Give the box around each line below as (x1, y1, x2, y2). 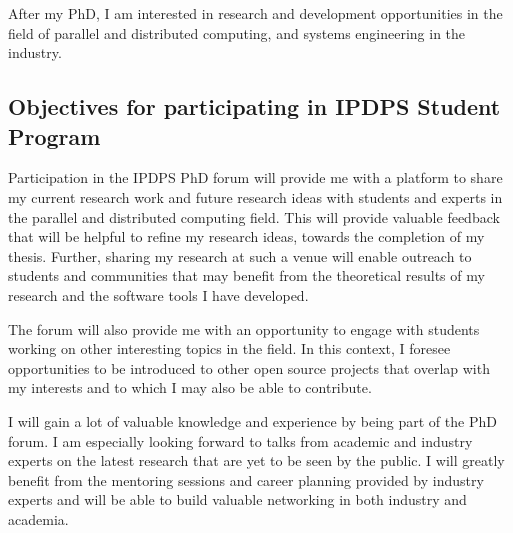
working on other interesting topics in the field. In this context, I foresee (8, 338, 451, 359)
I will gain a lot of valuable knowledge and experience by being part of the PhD (8, 410, 497, 431)
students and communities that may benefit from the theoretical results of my (8, 265, 485, 286)
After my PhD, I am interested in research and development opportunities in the (8, 3, 503, 23)
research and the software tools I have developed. (8, 284, 309, 305)
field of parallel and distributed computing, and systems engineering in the (8, 22, 466, 43)
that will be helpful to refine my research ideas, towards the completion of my (8, 226, 485, 247)
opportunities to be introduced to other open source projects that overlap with (8, 357, 490, 378)
